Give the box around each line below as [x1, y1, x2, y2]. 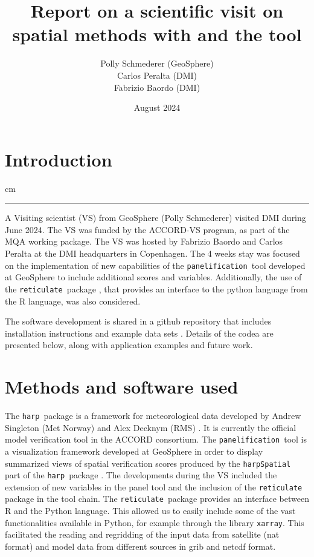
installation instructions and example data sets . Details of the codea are [5, 326, 274, 339]
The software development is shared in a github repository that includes [5, 315, 272, 328]
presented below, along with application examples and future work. [5, 338, 253, 351]
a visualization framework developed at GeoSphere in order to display [5, 444, 263, 457]
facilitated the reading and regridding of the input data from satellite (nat [5, 528, 280, 541]
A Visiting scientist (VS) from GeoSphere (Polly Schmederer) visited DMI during [5, 211, 306, 224]
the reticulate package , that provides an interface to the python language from [5, 282, 308, 295]
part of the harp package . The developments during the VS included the [5, 469, 277, 481]
